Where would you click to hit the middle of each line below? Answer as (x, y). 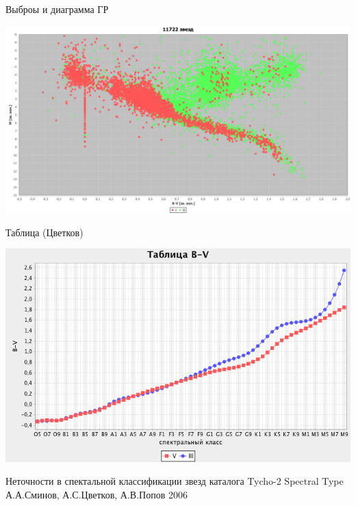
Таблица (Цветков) (44, 232)
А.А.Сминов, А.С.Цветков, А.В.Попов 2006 (97, 494)
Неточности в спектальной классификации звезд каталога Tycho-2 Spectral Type (175, 481)
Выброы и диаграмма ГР (57, 9)
